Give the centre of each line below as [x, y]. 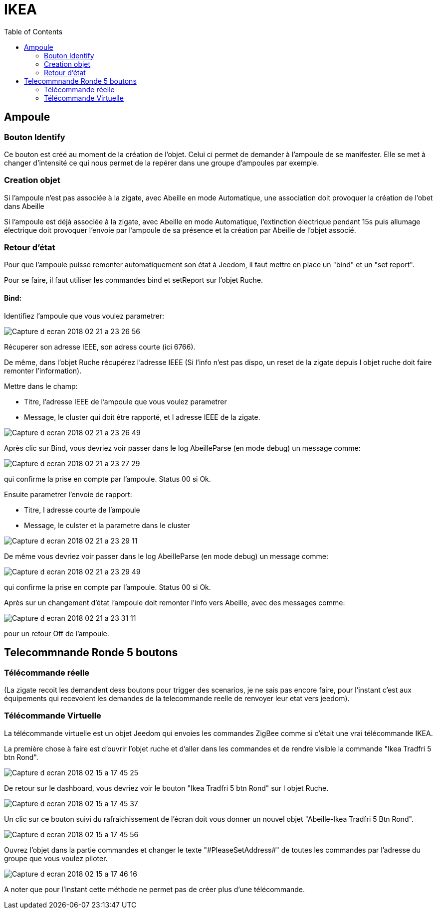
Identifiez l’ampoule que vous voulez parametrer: [84, 316]
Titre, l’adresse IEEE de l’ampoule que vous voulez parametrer [125, 401]
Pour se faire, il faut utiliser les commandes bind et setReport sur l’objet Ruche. [134, 280]
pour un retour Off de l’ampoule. [57, 633]
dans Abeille [24, 206]
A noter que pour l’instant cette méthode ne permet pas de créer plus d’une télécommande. [155, 889]
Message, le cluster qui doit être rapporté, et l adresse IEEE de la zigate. [142, 417]
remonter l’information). [43, 370]
